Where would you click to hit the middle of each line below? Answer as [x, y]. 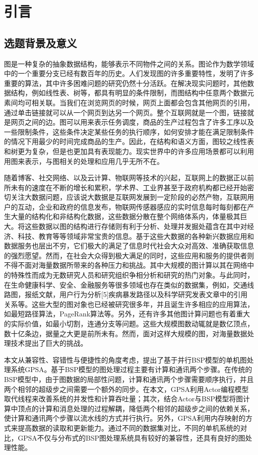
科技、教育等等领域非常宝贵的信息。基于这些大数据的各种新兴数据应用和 [136, 236]
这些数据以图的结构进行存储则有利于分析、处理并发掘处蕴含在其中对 [136, 226]
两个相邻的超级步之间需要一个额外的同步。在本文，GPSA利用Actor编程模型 [127, 389]
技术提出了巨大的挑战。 [49, 343]
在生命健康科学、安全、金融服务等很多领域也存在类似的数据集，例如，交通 [126, 284]
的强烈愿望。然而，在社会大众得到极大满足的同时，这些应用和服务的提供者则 [129, 255]
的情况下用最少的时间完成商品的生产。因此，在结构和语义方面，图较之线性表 [129, 141]
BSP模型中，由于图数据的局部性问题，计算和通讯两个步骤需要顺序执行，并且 [129, 379]
